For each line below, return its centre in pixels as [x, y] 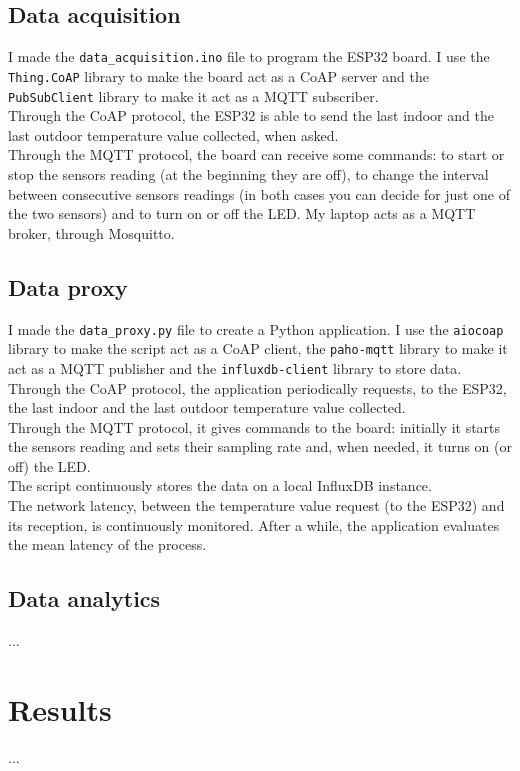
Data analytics [84, 598]
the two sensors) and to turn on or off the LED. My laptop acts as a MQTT [242, 213]
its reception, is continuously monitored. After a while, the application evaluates [254, 524]
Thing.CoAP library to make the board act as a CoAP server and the [218, 75]
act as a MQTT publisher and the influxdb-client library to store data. [235, 367]
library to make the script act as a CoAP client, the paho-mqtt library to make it [258, 348]
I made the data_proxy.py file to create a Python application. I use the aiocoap [256, 328]
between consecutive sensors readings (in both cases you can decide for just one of [259, 193]
